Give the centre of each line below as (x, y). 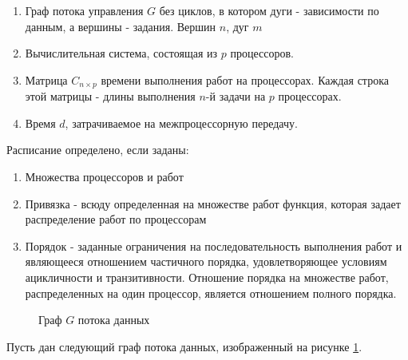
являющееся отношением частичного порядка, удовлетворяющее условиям (206, 261)
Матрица (46, 79)
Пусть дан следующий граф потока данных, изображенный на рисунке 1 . (184, 346)
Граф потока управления (84, 10)
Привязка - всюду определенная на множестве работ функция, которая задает (213, 203)
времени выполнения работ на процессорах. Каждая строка (245, 79)
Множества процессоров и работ (104, 177)
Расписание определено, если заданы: (98, 150)
